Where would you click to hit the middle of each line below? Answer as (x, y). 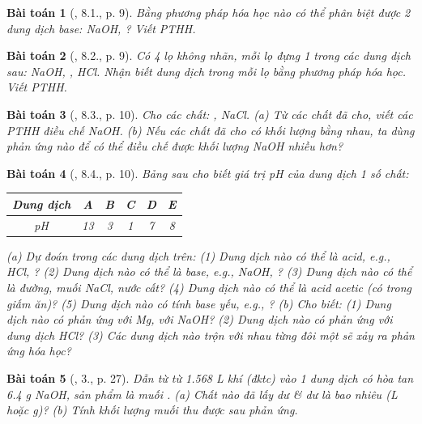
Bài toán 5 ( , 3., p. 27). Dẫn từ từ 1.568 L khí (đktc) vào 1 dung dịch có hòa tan (210, 377)
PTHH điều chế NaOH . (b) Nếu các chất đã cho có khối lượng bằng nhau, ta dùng (211, 130)
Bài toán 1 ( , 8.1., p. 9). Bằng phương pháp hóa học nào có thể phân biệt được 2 (209, 12)
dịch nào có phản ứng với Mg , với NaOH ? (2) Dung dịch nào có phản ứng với (200, 319)
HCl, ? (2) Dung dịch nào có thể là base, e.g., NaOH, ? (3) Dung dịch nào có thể (209, 271)
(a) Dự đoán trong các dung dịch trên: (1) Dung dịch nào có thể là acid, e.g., (198, 255)
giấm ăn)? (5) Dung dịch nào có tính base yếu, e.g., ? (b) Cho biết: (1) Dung (199, 303)
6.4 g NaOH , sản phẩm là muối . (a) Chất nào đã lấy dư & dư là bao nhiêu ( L (202, 394)
